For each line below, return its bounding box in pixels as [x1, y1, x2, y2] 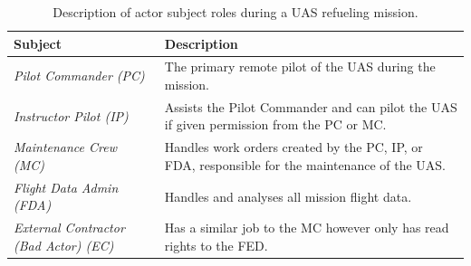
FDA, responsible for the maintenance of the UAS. [164, 155, 446, 174]
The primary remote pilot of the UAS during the [164, 57, 436, 76]
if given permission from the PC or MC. [164, 115, 387, 134]
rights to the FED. [164, 235, 268, 254]
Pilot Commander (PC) [14, 66, 145, 85]
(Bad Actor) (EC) [14, 235, 114, 254]
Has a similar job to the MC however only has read [164, 218, 449, 237]
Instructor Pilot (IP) [14, 106, 129, 125]
